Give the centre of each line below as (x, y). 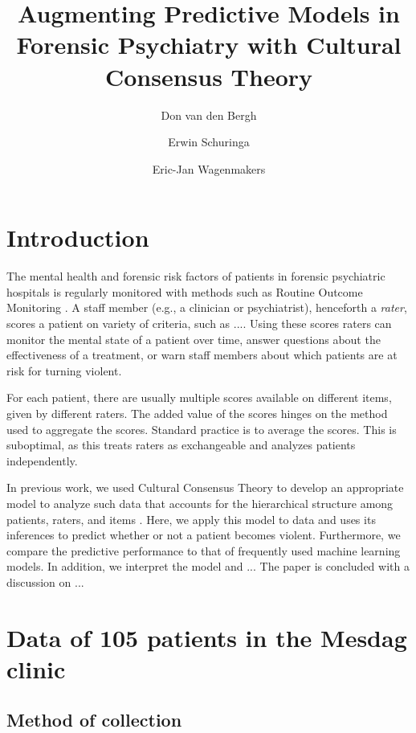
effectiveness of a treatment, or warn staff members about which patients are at (202, 355)
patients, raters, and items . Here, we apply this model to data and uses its (191, 519)
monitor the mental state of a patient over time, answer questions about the (194, 339)
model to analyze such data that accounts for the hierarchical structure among (200, 503)
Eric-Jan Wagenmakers (209, 168)
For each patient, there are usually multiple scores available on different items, (199, 397)
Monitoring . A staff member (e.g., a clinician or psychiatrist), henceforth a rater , (207, 307)
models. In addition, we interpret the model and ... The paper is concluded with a (208, 566)
